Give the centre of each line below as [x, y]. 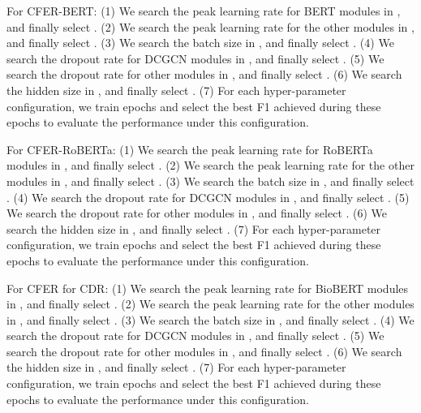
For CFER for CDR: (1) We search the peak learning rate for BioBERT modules [208, 288]
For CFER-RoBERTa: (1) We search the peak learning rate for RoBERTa [190, 149]
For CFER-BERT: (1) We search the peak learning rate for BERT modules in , [204, 11]
